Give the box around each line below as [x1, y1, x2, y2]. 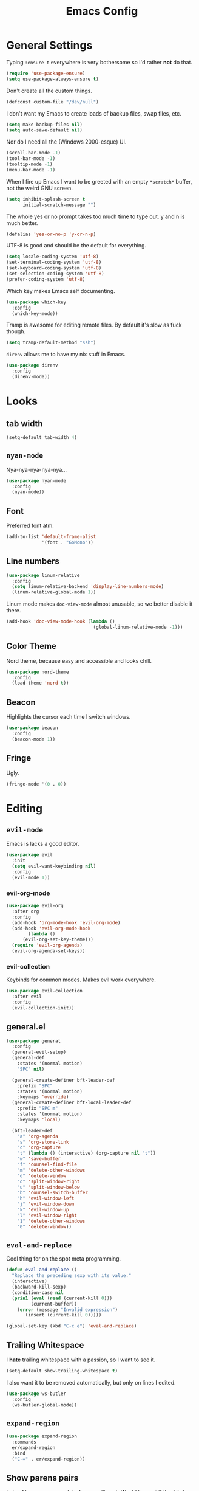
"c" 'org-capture [17, 1144, 61, 1150]
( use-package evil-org [6, 903, 64, 909]
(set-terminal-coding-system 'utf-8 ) [6, 260, 102, 266]
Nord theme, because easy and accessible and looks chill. [6, 657, 152, 664]
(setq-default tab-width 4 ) [6, 434, 78, 440]
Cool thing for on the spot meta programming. [6, 1255, 121, 1262]
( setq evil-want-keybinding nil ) [12, 863, 96, 870]
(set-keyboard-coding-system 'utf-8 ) [6, 265, 102, 271]
